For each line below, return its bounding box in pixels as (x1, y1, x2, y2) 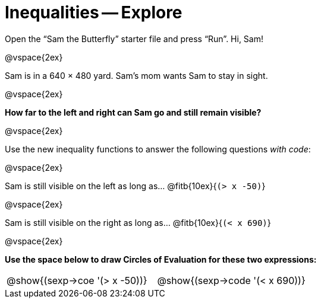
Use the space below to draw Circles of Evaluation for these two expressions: (5, 254, 317, 264)
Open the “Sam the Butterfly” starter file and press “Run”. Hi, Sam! (5, 33, 263, 44)
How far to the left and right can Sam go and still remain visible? (5, 107, 262, 117)
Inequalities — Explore (5, 2, 182, 23)
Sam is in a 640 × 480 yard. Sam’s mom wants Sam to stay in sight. (5, 70, 268, 81)
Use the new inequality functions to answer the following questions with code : (5, 143, 311, 154)
